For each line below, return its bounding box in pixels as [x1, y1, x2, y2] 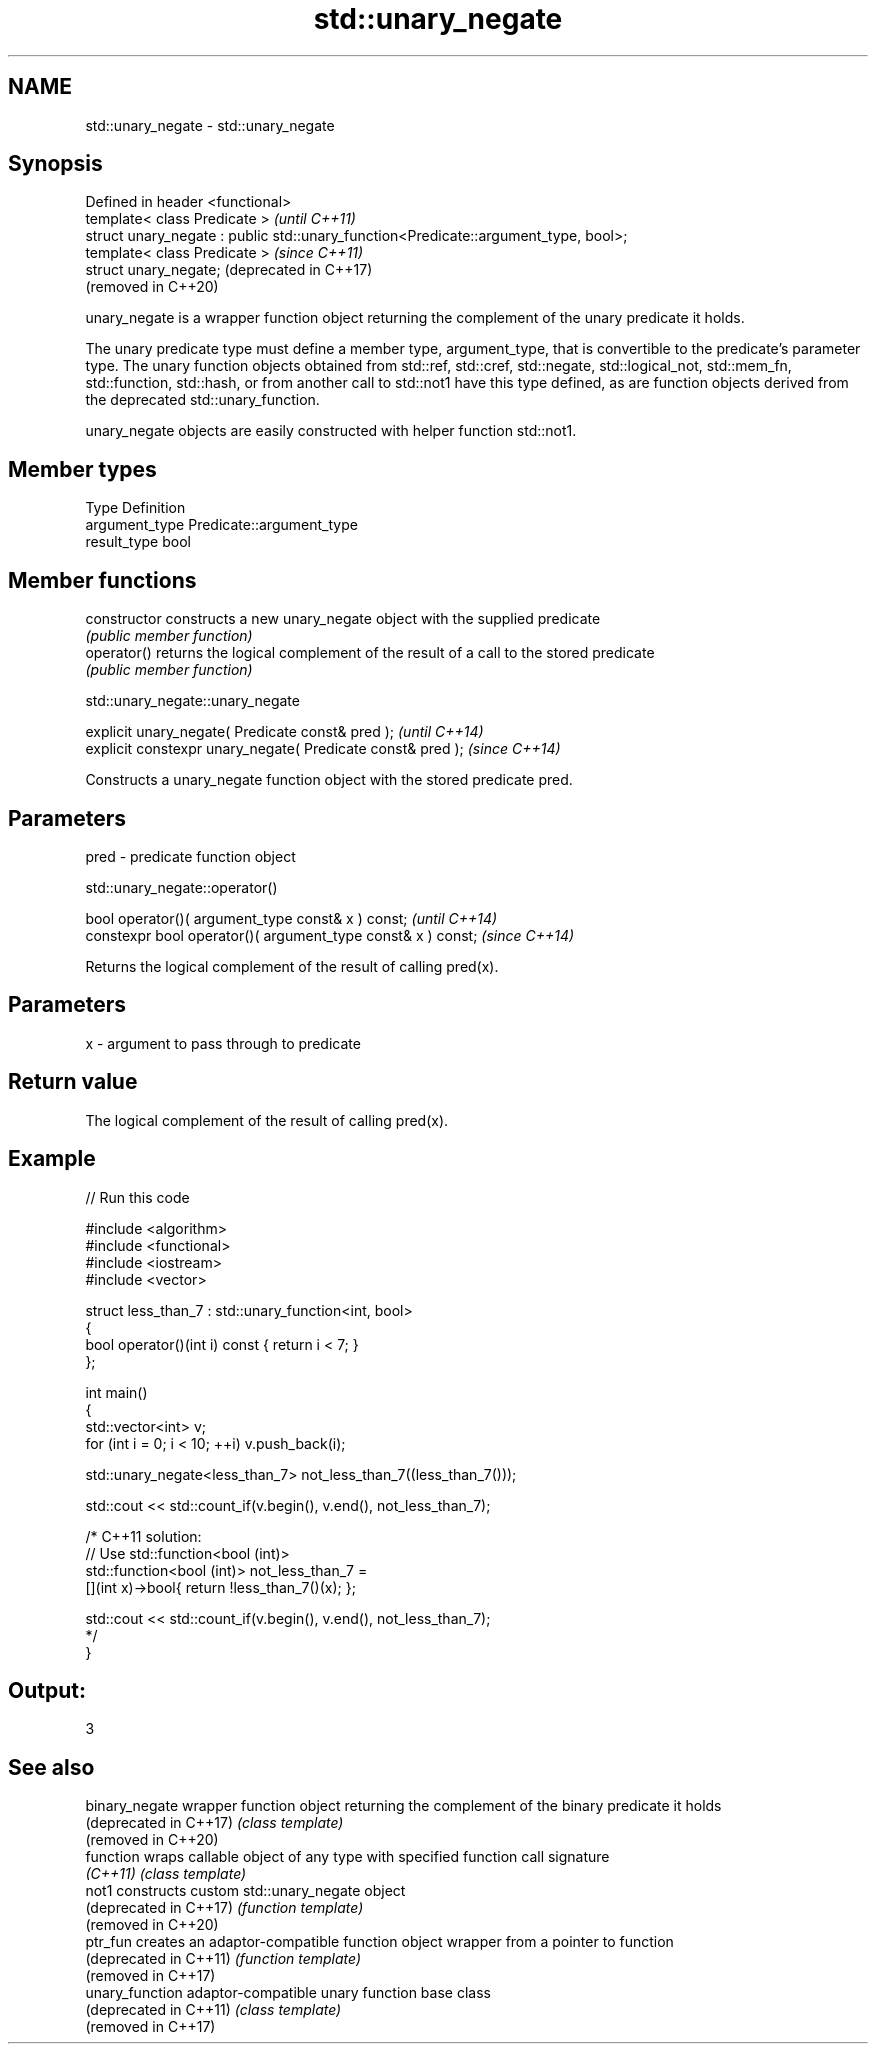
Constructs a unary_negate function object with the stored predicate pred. [85, 771, 573, 789]
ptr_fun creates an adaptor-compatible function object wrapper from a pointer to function [85, 1933, 674, 1951]
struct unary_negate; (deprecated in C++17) [85, 261, 373, 279]
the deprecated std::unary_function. [85, 391, 320, 409]
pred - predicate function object [85, 847, 296, 865]
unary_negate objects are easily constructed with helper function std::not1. [85, 422, 577, 440]
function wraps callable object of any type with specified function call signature [85, 1848, 610, 1866]
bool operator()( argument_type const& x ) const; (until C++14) [85, 909, 498, 927]
